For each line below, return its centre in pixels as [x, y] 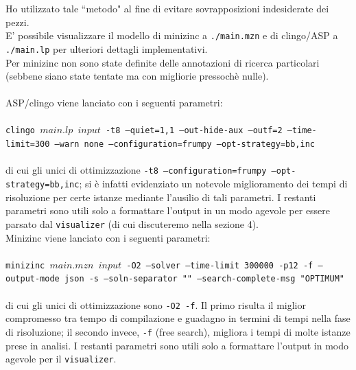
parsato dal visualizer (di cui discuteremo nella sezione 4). [132, 223]
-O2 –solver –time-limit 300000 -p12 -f [220, 265]
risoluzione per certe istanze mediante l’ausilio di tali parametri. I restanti [161, 197]
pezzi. [17, 22]
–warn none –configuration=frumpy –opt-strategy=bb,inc [185, 144]
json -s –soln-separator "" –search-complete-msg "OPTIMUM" [204, 279]
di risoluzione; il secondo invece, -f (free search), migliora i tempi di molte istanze [178, 331]
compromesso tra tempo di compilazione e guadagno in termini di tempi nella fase [178, 318]
